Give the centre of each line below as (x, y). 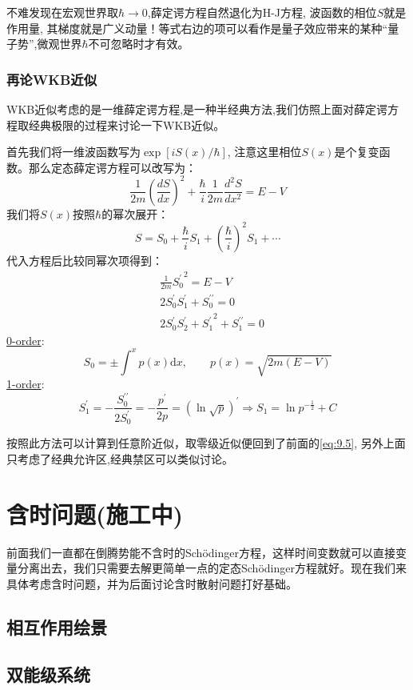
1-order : (26, 384)
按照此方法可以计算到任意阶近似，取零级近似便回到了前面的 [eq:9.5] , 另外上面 (206, 443)
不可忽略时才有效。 (139, 44)
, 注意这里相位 (264, 152)
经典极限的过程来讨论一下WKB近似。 (127, 124)
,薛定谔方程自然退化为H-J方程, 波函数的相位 (262, 12)
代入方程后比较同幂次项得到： (85, 260)
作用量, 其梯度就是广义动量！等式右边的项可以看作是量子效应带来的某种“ (197, 28)
